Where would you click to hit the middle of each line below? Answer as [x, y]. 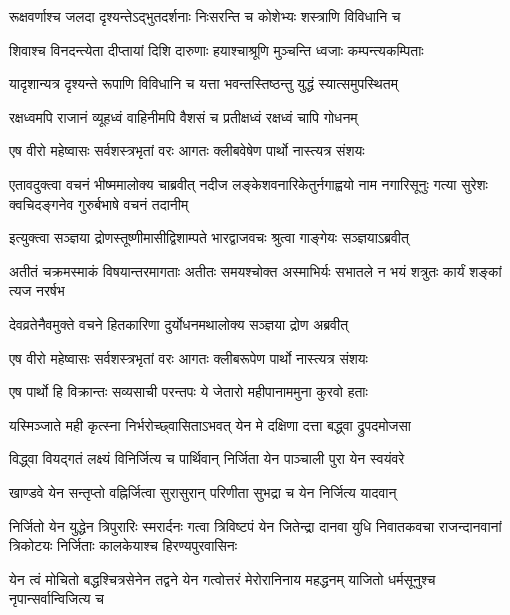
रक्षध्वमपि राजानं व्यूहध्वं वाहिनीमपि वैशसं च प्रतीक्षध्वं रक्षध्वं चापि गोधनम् [183, 116]
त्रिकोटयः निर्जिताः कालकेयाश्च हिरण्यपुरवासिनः [123, 545]
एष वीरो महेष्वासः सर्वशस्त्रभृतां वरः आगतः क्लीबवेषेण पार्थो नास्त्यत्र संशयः [187, 150]
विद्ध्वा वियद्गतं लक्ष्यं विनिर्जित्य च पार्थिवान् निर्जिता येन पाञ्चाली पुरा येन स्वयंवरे [207, 458]
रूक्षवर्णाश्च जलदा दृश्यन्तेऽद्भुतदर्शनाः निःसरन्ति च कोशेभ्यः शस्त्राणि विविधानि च [205, 16]
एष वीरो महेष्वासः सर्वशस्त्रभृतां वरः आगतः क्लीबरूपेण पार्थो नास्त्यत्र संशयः [188, 357]
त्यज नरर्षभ [37, 290]
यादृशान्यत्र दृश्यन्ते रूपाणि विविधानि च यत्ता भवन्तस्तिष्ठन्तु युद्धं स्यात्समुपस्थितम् [203, 83]
